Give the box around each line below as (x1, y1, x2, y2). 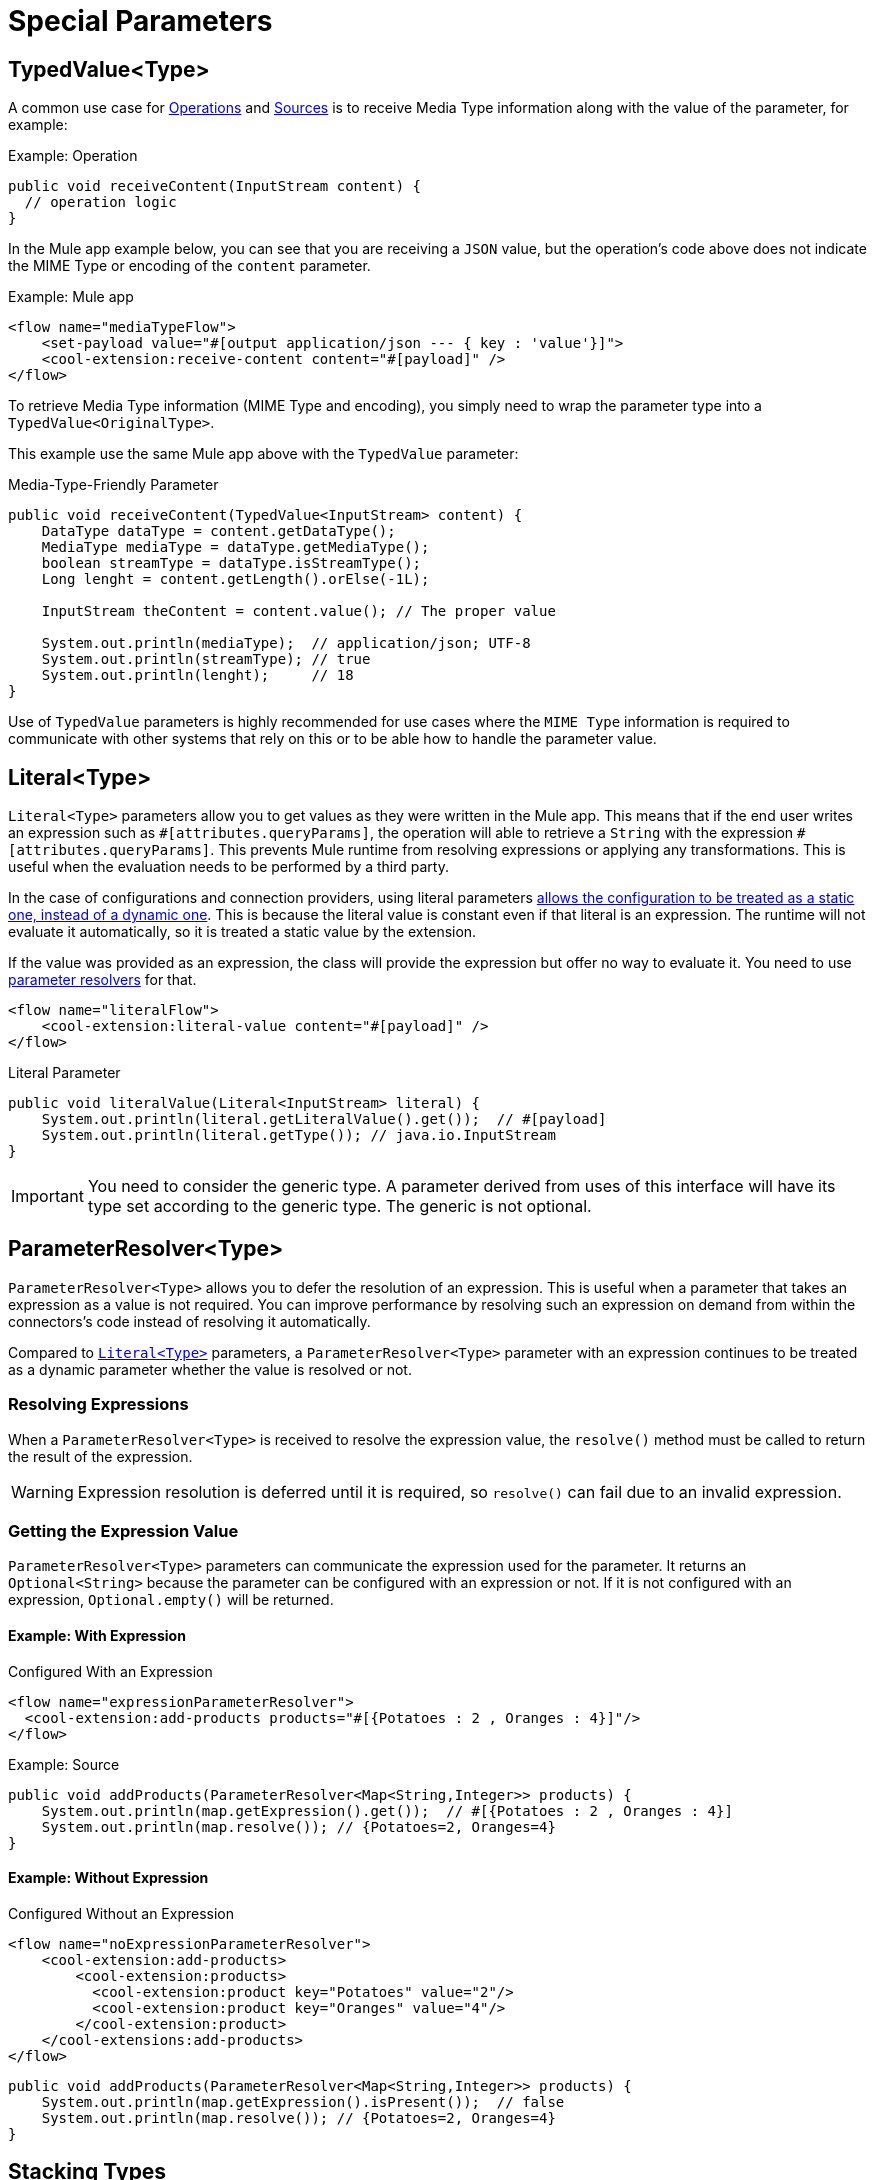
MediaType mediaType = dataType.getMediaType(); (41, 539, 430, 556)
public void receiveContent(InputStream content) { (8, 178, 422, 195)
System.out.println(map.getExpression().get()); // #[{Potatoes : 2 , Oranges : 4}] (41, 1802, 733, 1819)
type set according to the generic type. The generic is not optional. (87, 1196, 592, 1217)
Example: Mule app (8, 288, 134, 306)
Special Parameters (8, 4, 273, 38)
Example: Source (8, 1755, 120, 1773)
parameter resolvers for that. (8, 971, 197, 989)
